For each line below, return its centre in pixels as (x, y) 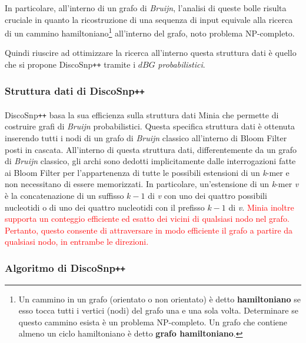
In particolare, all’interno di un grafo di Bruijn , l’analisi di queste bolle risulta (146, 8)
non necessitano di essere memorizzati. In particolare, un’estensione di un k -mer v (152, 184)
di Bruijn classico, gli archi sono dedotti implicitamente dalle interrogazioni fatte (150, 161)
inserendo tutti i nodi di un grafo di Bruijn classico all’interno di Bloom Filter (146, 137)
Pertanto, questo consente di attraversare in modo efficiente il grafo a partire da (149, 230)
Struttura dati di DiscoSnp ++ (75, 90)
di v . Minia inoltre (261, 207)
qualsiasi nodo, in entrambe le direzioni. (77, 242)
